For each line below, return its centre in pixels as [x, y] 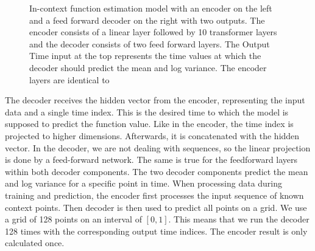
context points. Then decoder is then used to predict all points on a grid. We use [156, 207]
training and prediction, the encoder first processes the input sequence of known [154, 195]
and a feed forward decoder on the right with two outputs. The [147, 20]
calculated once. [35, 243]
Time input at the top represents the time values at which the [145, 56]
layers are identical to [69, 79]
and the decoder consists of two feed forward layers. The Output [150, 43]
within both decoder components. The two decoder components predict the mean [157, 171]
